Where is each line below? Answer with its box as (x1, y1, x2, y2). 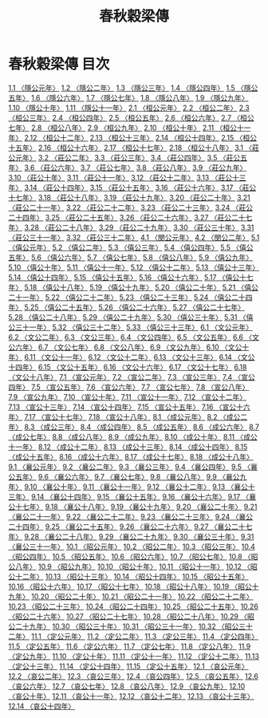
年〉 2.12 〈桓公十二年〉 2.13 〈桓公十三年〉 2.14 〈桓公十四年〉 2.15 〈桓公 (8, 132, 258, 142)
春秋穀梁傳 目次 (8, 55, 110, 73)
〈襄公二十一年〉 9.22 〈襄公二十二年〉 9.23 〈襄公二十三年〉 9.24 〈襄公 (8, 511, 254, 521)
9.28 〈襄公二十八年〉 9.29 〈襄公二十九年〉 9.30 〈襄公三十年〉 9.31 (23, 531, 254, 541)
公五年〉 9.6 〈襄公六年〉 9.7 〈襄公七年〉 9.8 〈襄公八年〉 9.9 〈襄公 (8, 471, 240, 481)
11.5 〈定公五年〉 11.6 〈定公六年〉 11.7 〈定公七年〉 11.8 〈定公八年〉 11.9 (8, 641, 251, 651)
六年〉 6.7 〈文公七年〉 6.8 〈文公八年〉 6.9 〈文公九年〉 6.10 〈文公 (14, 342, 242, 352)
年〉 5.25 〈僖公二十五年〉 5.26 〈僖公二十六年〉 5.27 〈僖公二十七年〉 (8, 302, 246, 312)
